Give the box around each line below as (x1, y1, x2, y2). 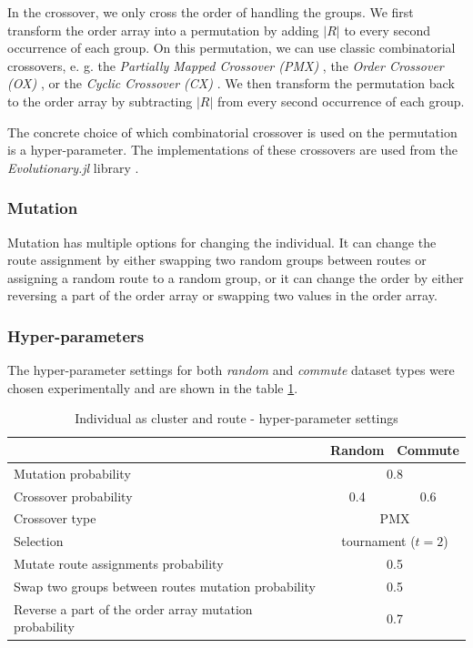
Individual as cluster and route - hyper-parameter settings (75, 409, 398, 428)
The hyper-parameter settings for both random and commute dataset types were (7, 360, 455, 380)
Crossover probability (14, 486, 133, 505)
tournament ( (341, 532, 416, 551)
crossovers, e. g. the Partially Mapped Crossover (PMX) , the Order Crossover (7, 56, 444, 75)
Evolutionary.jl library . (7, 157, 139, 177)
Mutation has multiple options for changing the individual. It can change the (7, 232, 437, 251)
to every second (344, 20, 430, 39)
